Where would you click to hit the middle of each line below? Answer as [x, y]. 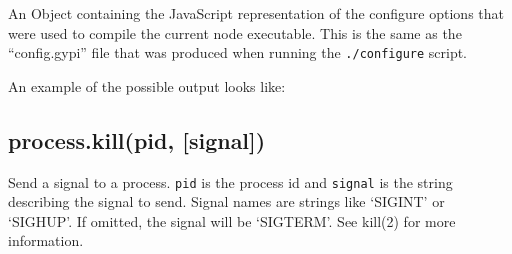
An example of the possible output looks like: [147, 85]
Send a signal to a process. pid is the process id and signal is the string [230, 181]
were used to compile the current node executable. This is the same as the [235, 32]
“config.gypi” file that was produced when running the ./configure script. [238, 52]
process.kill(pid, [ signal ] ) [137, 139]
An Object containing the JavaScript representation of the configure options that [256, 13]
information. [46, 240]
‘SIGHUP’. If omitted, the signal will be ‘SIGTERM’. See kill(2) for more [232, 220]
